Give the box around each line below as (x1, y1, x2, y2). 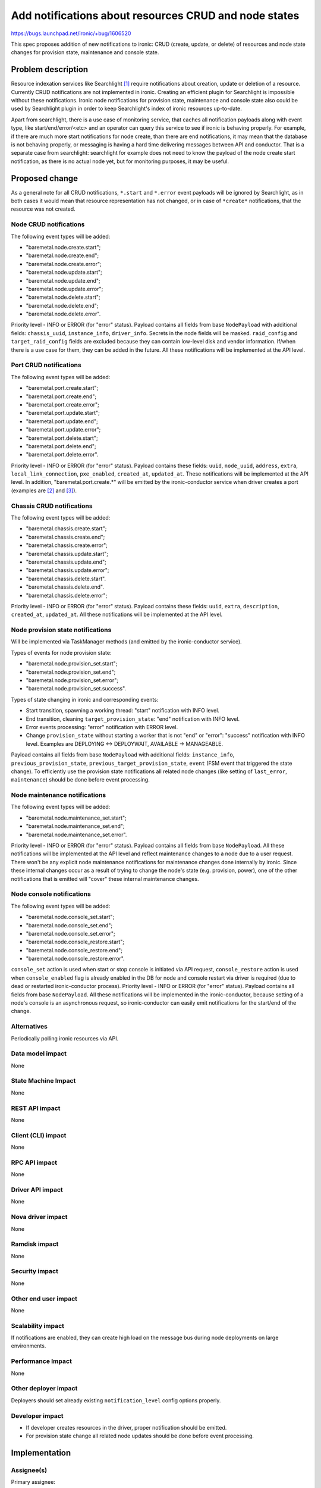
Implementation (11, 1448, 71, 1458)
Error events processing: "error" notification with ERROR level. (26, 723, 178, 730)
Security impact (11, 1267, 59, 1276)
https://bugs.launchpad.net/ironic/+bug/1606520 (11, 30, 131, 37)
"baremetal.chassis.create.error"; (26, 542, 108, 549)
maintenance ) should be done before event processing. (11, 776, 150, 783)
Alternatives (11, 1023, 48, 1031)
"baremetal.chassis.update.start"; (26, 550, 109, 557)
